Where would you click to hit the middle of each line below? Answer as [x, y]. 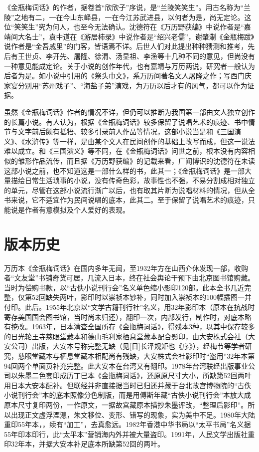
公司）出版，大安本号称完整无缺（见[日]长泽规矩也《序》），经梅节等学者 [128, 346]
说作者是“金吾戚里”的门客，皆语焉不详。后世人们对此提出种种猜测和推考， [126, 46]
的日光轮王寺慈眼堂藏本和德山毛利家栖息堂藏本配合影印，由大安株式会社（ [126, 336]
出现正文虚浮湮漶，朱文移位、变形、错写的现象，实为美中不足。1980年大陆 [133, 414]
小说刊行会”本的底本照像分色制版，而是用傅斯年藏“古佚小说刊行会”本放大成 [128, 395]
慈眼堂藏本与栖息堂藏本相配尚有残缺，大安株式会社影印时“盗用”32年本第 [136, 355]
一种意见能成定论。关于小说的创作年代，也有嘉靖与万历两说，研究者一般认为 [129, 66]
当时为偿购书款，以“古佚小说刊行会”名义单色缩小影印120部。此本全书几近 [124, 287]
